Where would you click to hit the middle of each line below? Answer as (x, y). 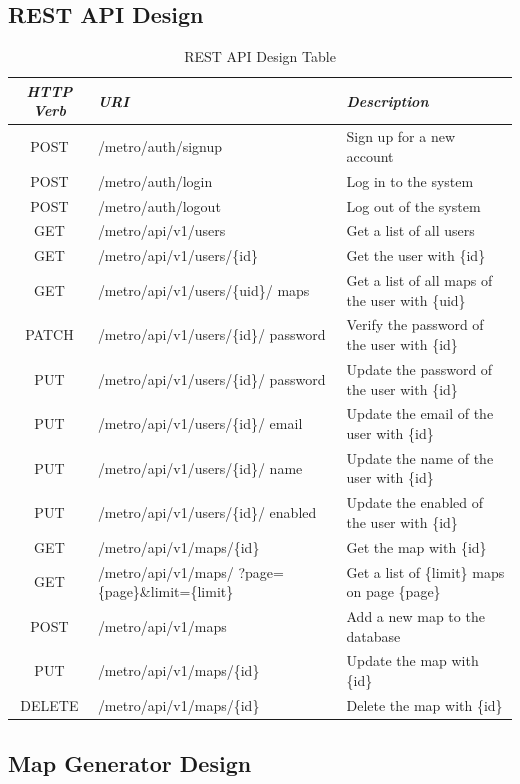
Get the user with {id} (416, 255)
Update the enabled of (414, 502)
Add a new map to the (415, 615)
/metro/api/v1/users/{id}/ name (200, 467)
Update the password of (419, 368)
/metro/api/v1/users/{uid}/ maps (203, 289)
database (373, 635)
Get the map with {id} (416, 546)
